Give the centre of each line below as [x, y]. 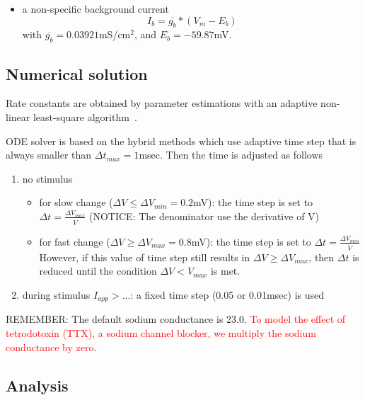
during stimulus [56, 294]
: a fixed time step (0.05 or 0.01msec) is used [227, 294]
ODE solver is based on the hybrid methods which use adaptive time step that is [181, 141]
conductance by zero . [51, 347]
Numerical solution [77, 73]
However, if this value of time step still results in [145, 257]
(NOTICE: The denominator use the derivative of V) [204, 216]
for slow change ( [76, 202]
